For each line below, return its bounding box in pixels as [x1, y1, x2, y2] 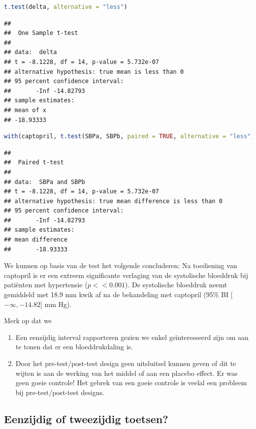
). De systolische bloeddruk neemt [125, 279, 227, 290]
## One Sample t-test [4, 30, 78, 37]
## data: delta [4, 49, 57, 56]
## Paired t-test [4, 159, 64, 166]
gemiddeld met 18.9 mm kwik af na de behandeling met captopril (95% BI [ [4, 289, 233, 300]
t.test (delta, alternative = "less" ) [4, 3, 128, 10]
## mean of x [4, 106, 46, 114]
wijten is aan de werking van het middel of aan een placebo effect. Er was [15, 368, 238, 378]
